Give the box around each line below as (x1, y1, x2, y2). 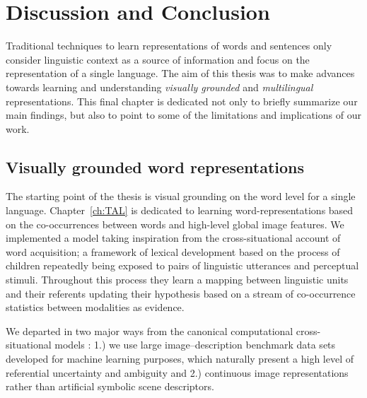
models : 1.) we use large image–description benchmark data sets (54, 337, 336, 352)
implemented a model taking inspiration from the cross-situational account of (6, 230, 341, 245)
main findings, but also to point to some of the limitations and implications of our (6, 107, 361, 122)
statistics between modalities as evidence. (6, 300, 185, 315)
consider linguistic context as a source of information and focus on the (6, 52, 310, 66)
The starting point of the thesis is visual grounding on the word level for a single (6, 189, 356, 204)
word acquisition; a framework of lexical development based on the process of (6, 244, 340, 259)
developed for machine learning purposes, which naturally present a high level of (6, 351, 354, 366)
